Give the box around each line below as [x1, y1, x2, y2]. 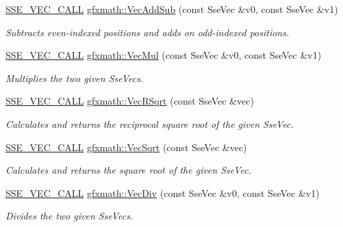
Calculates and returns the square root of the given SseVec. [5, 163, 251, 177]
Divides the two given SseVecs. [5, 209, 134, 223]
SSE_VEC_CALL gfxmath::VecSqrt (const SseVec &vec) [5, 139, 247, 154]
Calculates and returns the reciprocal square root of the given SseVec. [5, 116, 294, 131]
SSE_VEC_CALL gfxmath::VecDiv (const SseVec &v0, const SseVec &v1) [5, 185, 320, 200]
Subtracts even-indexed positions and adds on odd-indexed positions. [5, 25, 290, 39]
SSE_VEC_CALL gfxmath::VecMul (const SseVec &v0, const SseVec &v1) [5, 48, 322, 62]
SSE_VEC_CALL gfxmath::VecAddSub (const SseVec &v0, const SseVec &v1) [5, 2, 338, 16]
